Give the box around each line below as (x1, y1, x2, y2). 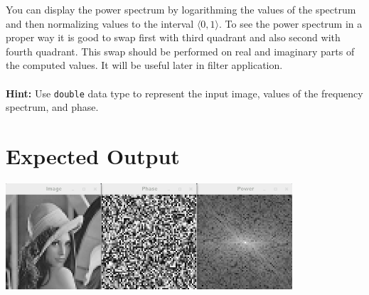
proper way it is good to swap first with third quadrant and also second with (6, 30, 341, 45)
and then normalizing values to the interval (6, 16, 194, 31)
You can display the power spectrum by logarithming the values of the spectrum (6, 2, 356, 16)
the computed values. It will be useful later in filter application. (6, 58, 283, 73)
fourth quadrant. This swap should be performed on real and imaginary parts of (6, 43, 355, 58)
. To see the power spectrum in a (219, 16, 363, 31)
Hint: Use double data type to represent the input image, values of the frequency (6, 85, 363, 100)
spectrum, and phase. (6, 100, 99, 114)
